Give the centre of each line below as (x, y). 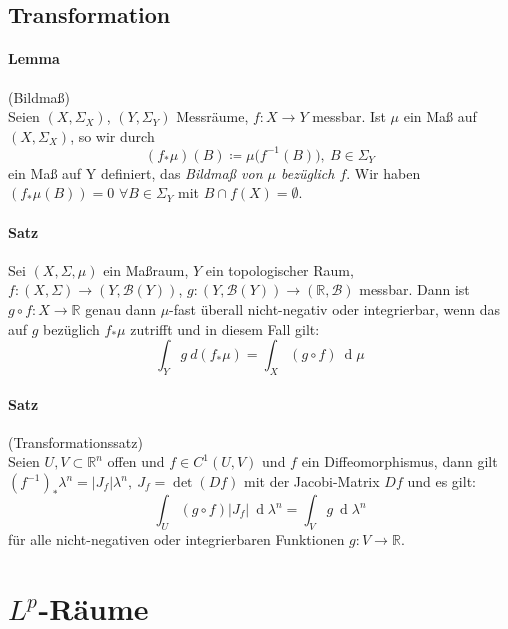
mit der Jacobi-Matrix (312, 481)
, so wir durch (112, 135)
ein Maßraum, (146, 269)
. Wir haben (383, 172)
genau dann (120, 309)
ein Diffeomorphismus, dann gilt (399, 461)
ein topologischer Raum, (279, 269)
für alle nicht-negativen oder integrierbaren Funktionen (176, 538)
